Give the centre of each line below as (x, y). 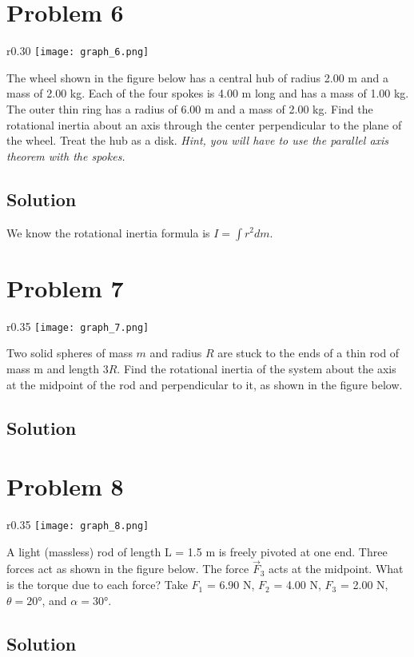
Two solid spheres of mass (70, 353)
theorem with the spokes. (66, 155)
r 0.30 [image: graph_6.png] (78, 51)
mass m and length (53, 368)
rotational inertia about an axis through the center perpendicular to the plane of (204, 124)
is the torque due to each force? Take (97, 585)
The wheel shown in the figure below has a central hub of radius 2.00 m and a (197, 77)
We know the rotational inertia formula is (108, 232)
